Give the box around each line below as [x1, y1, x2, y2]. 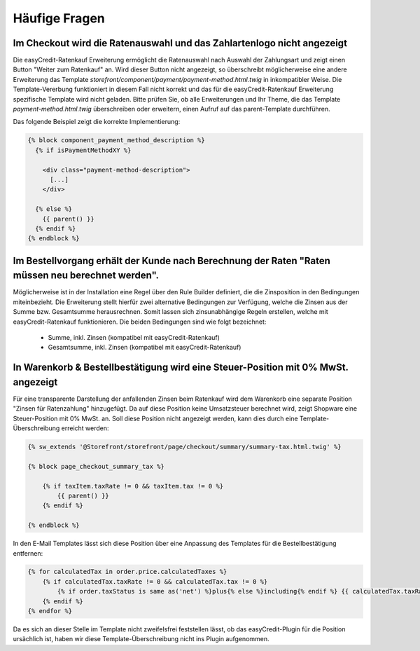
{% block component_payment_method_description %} [27, 137, 206, 144]
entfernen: [13, 549, 43, 557]
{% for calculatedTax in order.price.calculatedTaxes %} [27, 568, 227, 576]
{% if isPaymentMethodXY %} [35, 146, 132, 154]
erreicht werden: [61, 424, 109, 432]
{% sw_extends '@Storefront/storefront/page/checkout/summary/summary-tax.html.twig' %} [27, 443, 342, 451]
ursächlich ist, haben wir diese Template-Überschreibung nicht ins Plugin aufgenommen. [13, 635, 269, 643]
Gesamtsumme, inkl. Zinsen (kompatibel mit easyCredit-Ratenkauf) [48, 343, 241, 352]
